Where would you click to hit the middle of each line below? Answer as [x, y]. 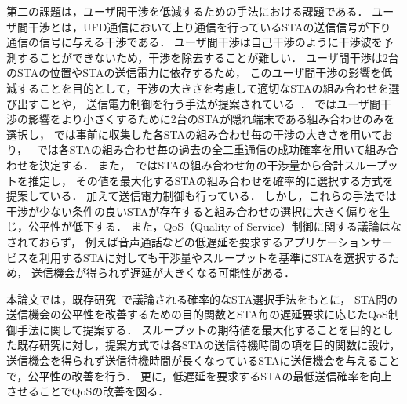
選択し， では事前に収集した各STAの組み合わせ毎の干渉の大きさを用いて [194, 134]
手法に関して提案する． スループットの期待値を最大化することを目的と [200, 329]
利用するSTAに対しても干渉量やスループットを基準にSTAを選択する [213, 257]
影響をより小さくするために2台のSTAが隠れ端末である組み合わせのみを [211, 119]
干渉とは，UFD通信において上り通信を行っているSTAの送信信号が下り [209, 26]
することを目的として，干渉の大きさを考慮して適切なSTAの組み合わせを [203, 87]
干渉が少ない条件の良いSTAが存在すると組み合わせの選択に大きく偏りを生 [198, 211]
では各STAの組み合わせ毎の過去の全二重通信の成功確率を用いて [201, 149]
